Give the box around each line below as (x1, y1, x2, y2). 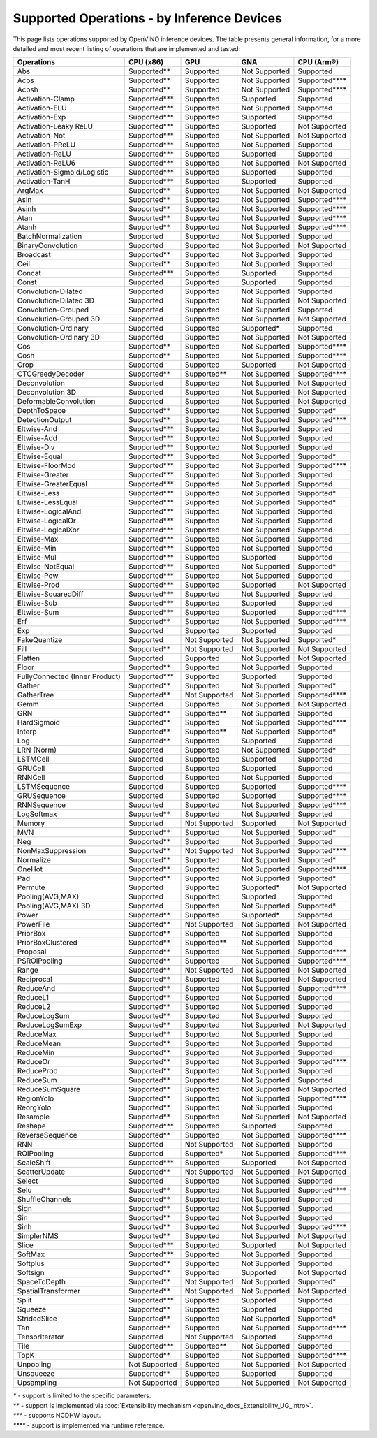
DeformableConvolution (17, 397, 96, 407)
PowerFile (17, 920, 50, 929)
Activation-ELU (17, 103, 68, 113)
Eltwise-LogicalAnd (17, 507, 82, 516)
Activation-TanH (17, 177, 71, 187)
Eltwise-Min (17, 544, 57, 553)
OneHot (17, 864, 43, 874)
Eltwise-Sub (17, 598, 57, 608)
